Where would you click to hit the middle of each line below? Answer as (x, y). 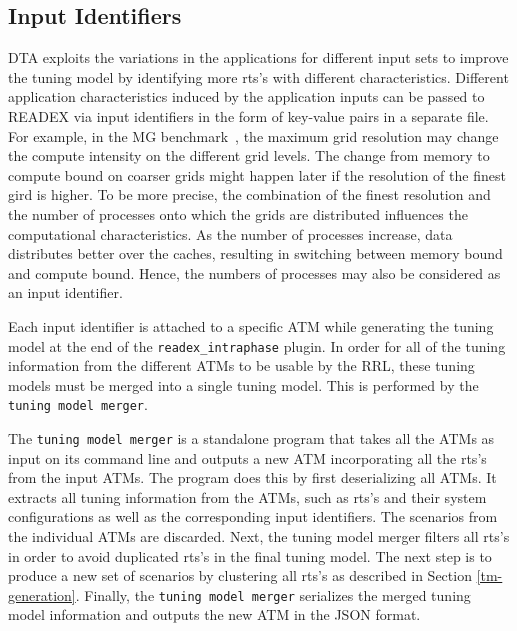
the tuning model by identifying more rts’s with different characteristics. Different (258, 76)
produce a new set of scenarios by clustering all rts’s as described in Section (240, 575)
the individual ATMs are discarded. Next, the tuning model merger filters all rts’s (259, 536)
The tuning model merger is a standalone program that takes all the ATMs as (251, 438)
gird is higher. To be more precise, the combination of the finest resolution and (249, 194)
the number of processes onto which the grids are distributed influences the (238, 213)
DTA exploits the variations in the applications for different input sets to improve (258, 57)
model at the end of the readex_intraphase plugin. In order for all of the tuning (257, 345)
